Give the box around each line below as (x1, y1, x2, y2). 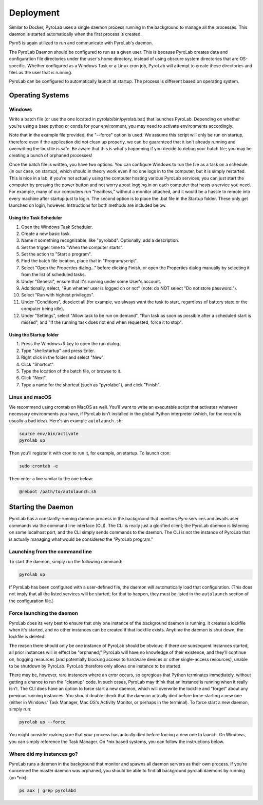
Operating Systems (9, 91, 69, 99)
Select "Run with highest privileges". (21, 292, 94, 298)
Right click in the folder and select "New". (21, 354, 105, 360)
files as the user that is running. (9, 69, 73, 75)
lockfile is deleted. (9, 634, 46, 640)
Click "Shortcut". (21, 361, 55, 367)
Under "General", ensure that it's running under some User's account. (21, 278, 162, 284)
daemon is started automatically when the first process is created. (9, 31, 142, 37)
